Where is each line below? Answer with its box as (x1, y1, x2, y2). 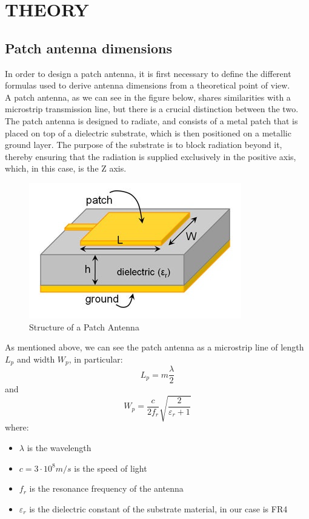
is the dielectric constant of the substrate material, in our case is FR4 (29, 502, 288, 515)
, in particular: (68, 352, 123, 365)
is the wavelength (27, 441, 91, 454)
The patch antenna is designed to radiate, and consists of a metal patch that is (5, 114, 298, 127)
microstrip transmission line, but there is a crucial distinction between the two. (5, 102, 299, 115)
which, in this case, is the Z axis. (5, 162, 127, 175)
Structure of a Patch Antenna (29, 320, 139, 333)
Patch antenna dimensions (5, 38, 173, 57)
